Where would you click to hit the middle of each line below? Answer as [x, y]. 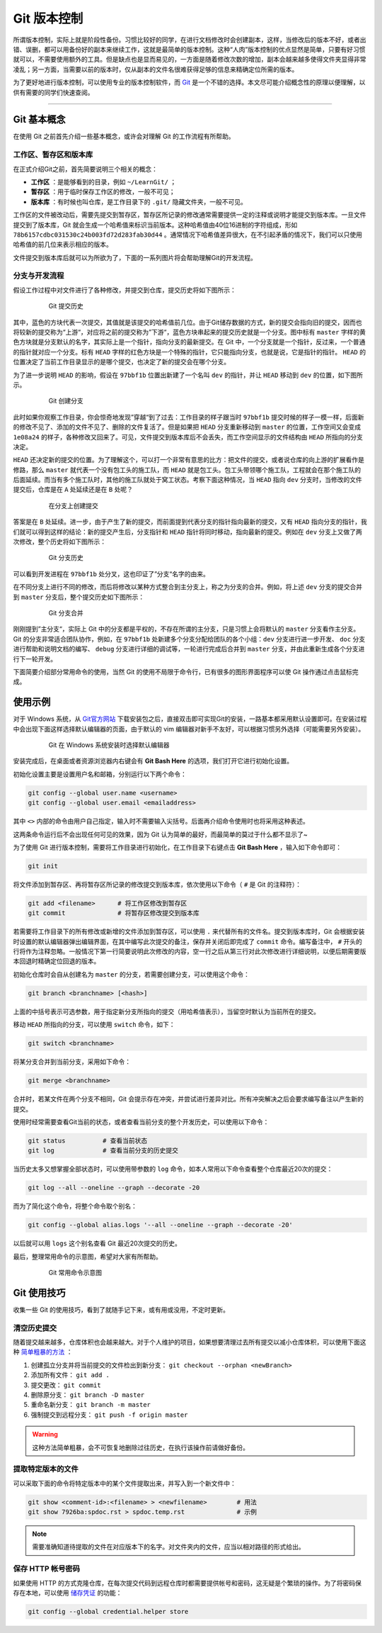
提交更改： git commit [66, 1385]
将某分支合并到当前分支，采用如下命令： [72, 1062]
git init [43, 866]
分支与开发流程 [39, 276]
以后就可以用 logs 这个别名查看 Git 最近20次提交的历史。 [97, 1243]
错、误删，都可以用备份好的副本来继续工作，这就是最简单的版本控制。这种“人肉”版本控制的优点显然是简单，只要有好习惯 [189, 49]
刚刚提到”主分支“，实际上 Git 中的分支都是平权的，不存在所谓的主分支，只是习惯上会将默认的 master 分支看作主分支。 [186, 629]
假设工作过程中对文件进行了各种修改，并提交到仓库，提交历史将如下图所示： [125, 290]
